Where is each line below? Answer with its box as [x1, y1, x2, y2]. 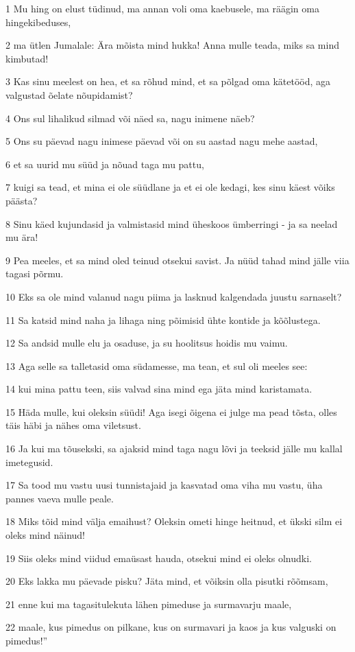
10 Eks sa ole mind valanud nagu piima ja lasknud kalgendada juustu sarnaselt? [5, 289, 342, 303]
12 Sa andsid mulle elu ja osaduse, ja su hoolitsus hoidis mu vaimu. [5, 336, 288, 350]
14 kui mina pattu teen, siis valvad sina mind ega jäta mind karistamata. [5, 382, 313, 396]
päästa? [5, 193, 38, 207]
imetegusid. [5, 454, 53, 469]
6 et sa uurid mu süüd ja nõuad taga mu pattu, [5, 156, 204, 171]
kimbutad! [5, 51, 49, 65]
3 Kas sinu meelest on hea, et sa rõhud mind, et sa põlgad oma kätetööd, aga [5, 74, 331, 89]
